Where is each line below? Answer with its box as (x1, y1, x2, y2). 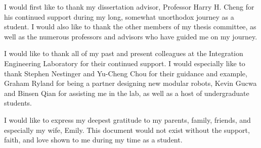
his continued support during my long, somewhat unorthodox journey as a (4, 11, 234, 22)
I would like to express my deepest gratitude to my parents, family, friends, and (4, 114, 251, 125)
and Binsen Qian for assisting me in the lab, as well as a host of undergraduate (4, 87, 249, 98)
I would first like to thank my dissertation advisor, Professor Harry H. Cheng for (4, 2, 254, 12)
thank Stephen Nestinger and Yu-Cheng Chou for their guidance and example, (4, 68, 247, 78)
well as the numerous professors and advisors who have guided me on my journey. (4, 31, 257, 41)
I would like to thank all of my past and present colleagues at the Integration (4, 48, 243, 59)
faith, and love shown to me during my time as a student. (4, 134, 183, 145)
